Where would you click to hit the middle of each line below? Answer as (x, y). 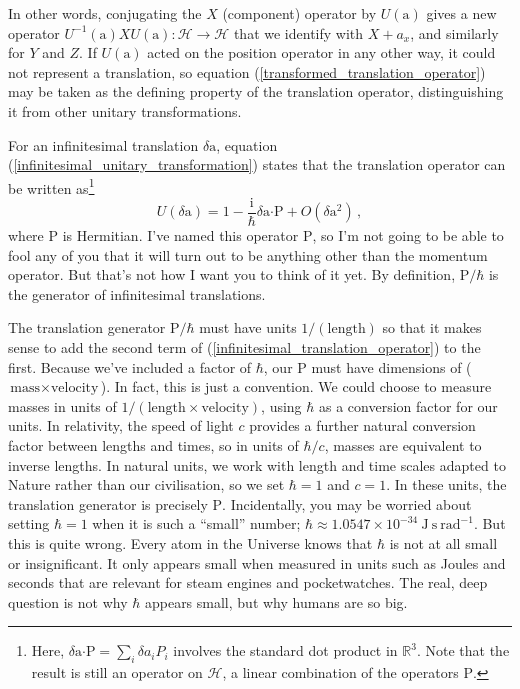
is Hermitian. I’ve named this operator (180, 235)
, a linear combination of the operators (340, 672)
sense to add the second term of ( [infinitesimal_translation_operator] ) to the (244, 347)
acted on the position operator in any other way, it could (321, 52)
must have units (248, 327)
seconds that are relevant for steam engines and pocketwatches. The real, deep (248, 582)
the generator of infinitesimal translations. (137, 293)
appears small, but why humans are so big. (276, 601)
